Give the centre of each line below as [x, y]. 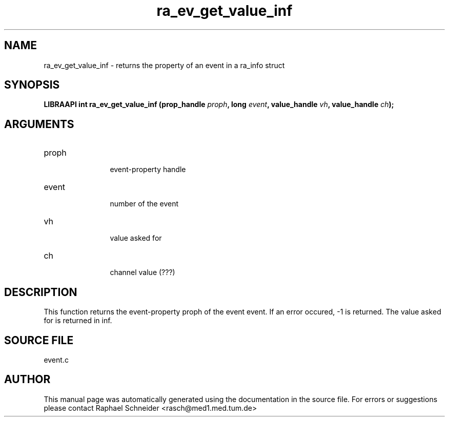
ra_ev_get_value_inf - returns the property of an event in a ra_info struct [164, 65]
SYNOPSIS [32, 85]
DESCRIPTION [41, 292]
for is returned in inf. [78, 321]
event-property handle [148, 170]
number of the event [144, 204]
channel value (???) [142, 272]
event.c [56, 360]
